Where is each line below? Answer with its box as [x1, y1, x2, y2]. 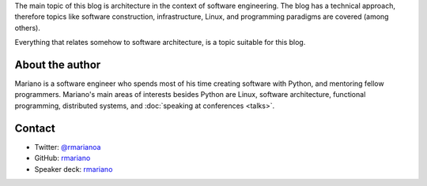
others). [14, 23, 41, 32]
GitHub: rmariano [34, 154, 91, 163]
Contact [14, 121, 55, 135]
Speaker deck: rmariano [34, 164, 113, 173]
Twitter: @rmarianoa [34, 142, 101, 151]
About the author [14, 58, 101, 71]
